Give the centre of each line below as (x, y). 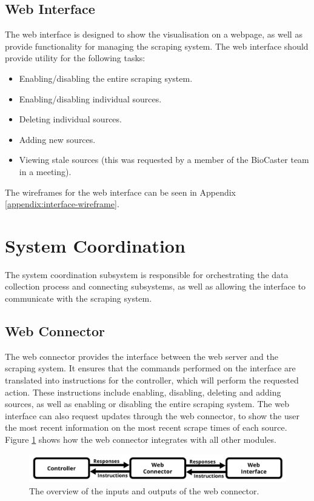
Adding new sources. (57, 139)
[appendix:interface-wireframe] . (62, 204)
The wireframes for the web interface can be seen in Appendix (121, 192)
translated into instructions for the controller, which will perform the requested (152, 380)
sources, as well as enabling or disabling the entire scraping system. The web (147, 404)
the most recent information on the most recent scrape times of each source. (146, 427)
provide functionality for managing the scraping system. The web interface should (157, 46)
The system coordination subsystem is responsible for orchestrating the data (147, 274)
